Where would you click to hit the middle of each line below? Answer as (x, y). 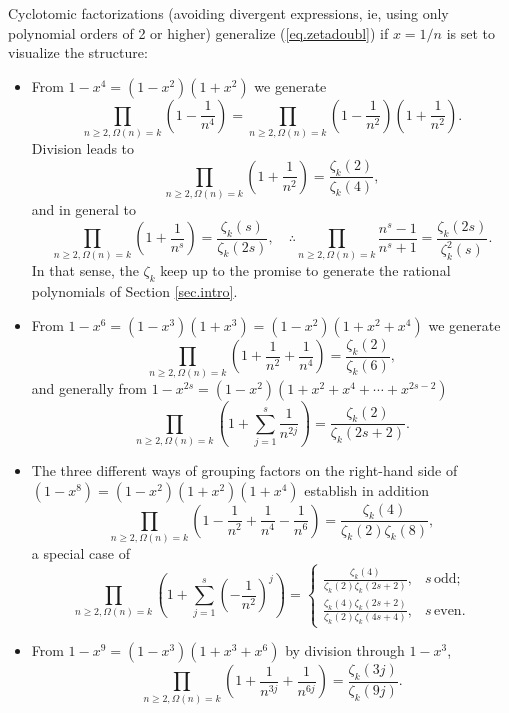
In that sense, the (85, 270)
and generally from (89, 388)
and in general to (84, 209)
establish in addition (366, 489)
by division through (345, 650)
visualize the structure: (78, 52)
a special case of (80, 553)
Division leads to (83, 148)
